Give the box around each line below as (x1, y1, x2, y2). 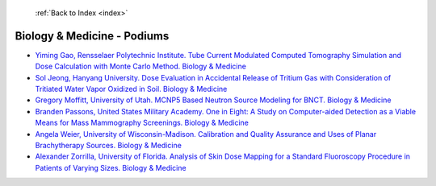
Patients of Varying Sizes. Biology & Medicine (35, 163, 187, 172)
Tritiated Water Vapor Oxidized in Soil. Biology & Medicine (35, 85, 228, 94)
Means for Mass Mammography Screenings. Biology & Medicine (35, 118, 249, 128)
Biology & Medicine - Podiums (15, 29, 170, 43)
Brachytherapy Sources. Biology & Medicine (35, 141, 182, 151)
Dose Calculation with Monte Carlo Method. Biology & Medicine (35, 61, 246, 72)
